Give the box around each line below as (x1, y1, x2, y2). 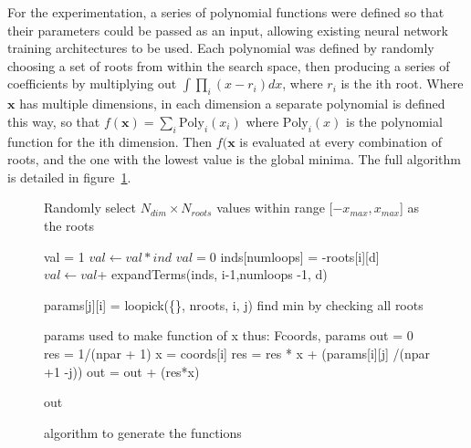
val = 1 (44, 246, 85, 266)
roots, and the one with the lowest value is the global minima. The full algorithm (7, 150, 461, 169)
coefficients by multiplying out (7, 74, 177, 93)
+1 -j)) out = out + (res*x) (44, 361, 200, 380)
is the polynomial (346, 111, 443, 130)
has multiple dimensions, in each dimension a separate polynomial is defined (19, 94, 445, 113)
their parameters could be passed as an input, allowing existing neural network (7, 20, 448, 39)
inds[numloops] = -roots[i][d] (220, 246, 380, 266)
